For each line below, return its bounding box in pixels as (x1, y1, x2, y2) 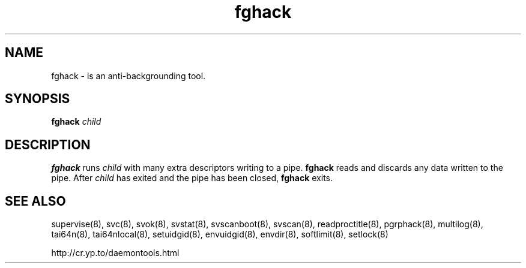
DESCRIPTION (5, 137, 91, 152)
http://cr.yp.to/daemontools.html (51, 248, 180, 258)
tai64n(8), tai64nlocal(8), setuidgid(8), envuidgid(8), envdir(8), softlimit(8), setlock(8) (51, 229, 388, 240)
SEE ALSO (5, 193, 66, 209)
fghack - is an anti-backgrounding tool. (51, 70, 206, 81)
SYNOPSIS (5, 91, 70, 107)
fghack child (51, 116, 101, 127)
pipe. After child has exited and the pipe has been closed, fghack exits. (51, 173, 333, 183)
